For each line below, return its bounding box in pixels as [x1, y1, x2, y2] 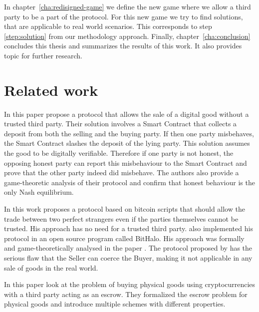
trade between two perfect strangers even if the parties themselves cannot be [4, 213, 239, 224]
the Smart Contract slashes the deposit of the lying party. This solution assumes [4, 138, 250, 148]
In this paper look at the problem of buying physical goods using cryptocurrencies [4, 279, 256, 290]
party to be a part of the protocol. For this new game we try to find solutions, [4, 11, 243, 21]
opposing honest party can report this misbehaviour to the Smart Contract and [4, 157, 247, 168]
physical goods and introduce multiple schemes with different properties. [4, 299, 226, 309]
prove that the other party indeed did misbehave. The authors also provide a [4, 167, 239, 178]
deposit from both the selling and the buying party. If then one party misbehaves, [4, 128, 254, 138]
